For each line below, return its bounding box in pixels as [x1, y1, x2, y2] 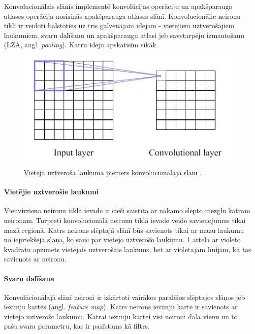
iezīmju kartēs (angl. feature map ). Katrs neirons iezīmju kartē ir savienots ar [4, 301, 238, 312]
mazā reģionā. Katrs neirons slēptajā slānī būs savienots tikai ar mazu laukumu [4, 224, 244, 235]
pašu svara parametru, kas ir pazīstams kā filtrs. [4, 321, 150, 331]
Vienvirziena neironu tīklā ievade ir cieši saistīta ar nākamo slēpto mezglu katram [4, 205, 250, 216]
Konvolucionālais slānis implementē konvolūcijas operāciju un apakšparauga [4, 1, 233, 11]
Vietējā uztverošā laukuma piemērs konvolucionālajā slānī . [24, 167, 202, 177]
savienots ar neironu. [4, 254, 66, 264]
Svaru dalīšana [4, 273, 54, 283]
